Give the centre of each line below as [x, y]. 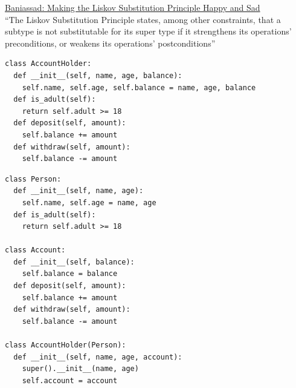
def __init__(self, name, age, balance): [98, 75]
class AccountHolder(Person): [66, 345]
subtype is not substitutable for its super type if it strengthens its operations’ [148, 31]
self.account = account [70, 380]
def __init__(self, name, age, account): [98, 357]
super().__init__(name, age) [80, 369]
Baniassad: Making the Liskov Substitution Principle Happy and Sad [133, 7]
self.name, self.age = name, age [89, 202]
